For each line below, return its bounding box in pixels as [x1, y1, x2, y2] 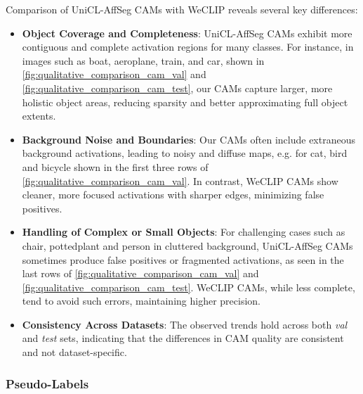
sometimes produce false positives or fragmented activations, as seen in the [22, 252, 344, 267]
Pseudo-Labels [6, 374, 89, 392]
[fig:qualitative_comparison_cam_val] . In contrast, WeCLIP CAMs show [22, 173, 338, 188]
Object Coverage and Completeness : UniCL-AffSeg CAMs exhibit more [22, 25, 352, 40]
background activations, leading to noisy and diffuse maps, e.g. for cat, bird [22, 146, 348, 160]
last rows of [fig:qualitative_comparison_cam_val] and [22, 266, 259, 281]
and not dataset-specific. [22, 345, 127, 360]
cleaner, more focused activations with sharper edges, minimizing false [22, 187, 324, 202]
